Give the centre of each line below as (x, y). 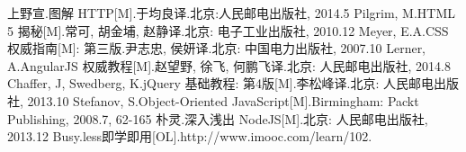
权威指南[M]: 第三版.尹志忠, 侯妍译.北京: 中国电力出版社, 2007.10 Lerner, (217, 48)
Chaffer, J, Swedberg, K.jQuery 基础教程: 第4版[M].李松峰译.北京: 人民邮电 (221, 83)
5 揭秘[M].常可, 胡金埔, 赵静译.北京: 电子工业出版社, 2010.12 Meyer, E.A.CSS (228, 30)
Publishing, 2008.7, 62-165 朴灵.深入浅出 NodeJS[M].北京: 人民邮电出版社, (218, 118)
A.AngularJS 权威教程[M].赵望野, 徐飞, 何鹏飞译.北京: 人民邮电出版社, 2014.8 (229, 65)
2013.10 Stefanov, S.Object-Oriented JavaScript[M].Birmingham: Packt (223, 100)
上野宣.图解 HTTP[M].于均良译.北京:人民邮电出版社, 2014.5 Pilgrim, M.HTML (232, 13)
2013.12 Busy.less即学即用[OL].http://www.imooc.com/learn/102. (190, 136)
